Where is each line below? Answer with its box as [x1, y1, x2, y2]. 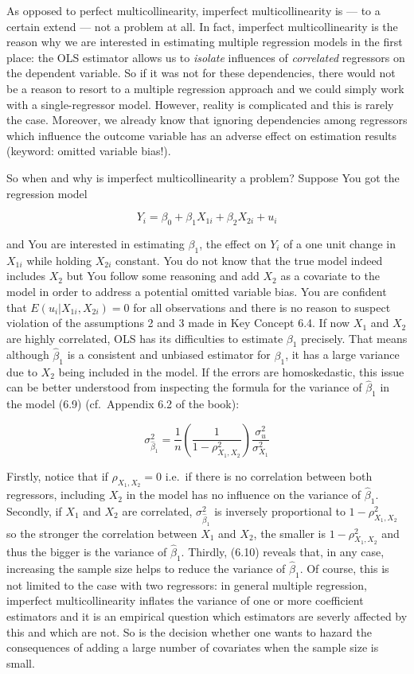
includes [6, 267, 46, 284]
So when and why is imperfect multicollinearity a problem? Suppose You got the [6, 169, 400, 185]
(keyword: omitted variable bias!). [6, 142, 171, 159]
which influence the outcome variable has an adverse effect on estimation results [6, 127, 397, 143]
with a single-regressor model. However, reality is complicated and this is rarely [6, 95, 394, 112]
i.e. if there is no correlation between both [165, 467, 373, 484]
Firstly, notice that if [6, 467, 108, 484]
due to [6, 363, 37, 380]
